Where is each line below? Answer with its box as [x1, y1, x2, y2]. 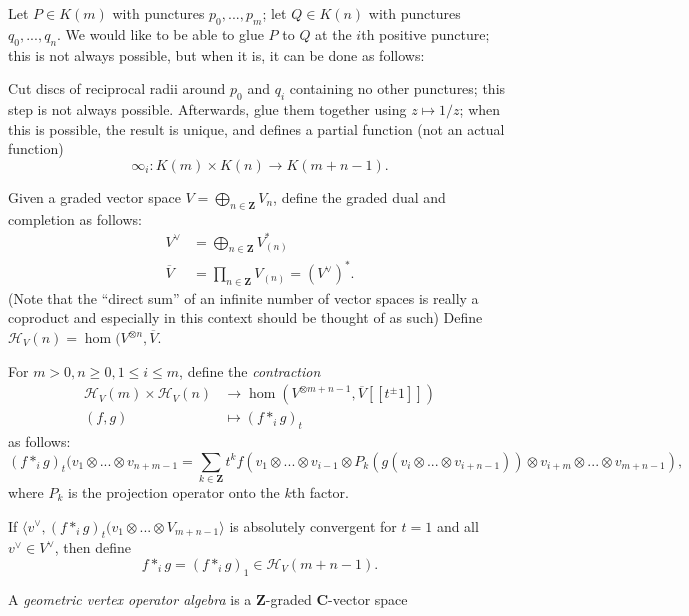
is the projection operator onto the [68, 481, 280, 502]
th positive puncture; [361, 23, 490, 44]
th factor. [291, 481, 349, 502]
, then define [54, 537, 131, 558]
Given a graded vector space [8, 186, 181, 207]
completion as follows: [8, 208, 142, 229]
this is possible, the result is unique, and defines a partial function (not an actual [8, 118, 505, 139]
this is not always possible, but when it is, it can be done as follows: [8, 44, 425, 65]
